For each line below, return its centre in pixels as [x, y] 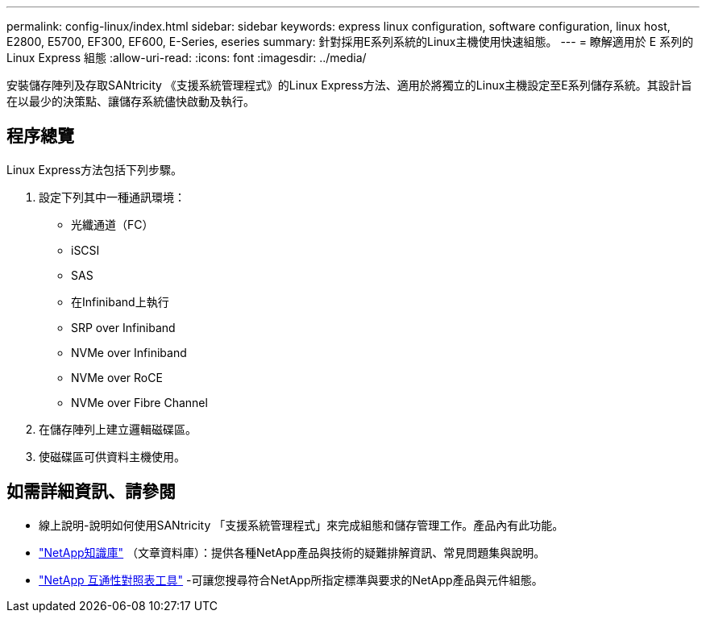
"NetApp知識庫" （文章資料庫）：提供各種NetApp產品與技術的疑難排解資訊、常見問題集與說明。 [292, 552]
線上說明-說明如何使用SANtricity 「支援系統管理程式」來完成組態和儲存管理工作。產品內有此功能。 [301, 525]
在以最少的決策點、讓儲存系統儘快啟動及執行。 [131, 101]
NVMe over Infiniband [129, 352]
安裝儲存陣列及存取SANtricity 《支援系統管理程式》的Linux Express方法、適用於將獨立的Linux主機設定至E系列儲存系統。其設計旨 [349, 85]
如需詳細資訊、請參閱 [91, 492]
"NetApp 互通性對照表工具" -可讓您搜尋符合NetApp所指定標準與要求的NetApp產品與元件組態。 [291, 580]
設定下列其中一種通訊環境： [112, 197]
